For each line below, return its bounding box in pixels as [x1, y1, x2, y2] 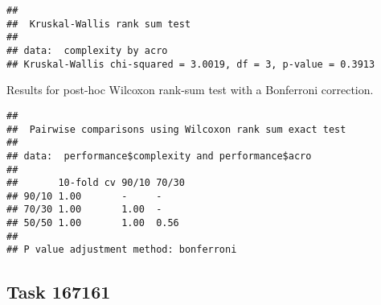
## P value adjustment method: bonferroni [6, 244, 237, 256]
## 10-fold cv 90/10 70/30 [6, 177, 185, 189]
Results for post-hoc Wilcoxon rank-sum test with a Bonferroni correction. [6, 81, 374, 98]
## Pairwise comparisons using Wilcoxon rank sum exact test [6, 123, 346, 135]
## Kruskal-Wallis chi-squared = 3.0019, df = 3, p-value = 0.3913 [6, 58, 375, 70]
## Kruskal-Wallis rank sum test [6, 18, 191, 30]
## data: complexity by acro [6, 44, 168, 56]
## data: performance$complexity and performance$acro [6, 150, 312, 162]
